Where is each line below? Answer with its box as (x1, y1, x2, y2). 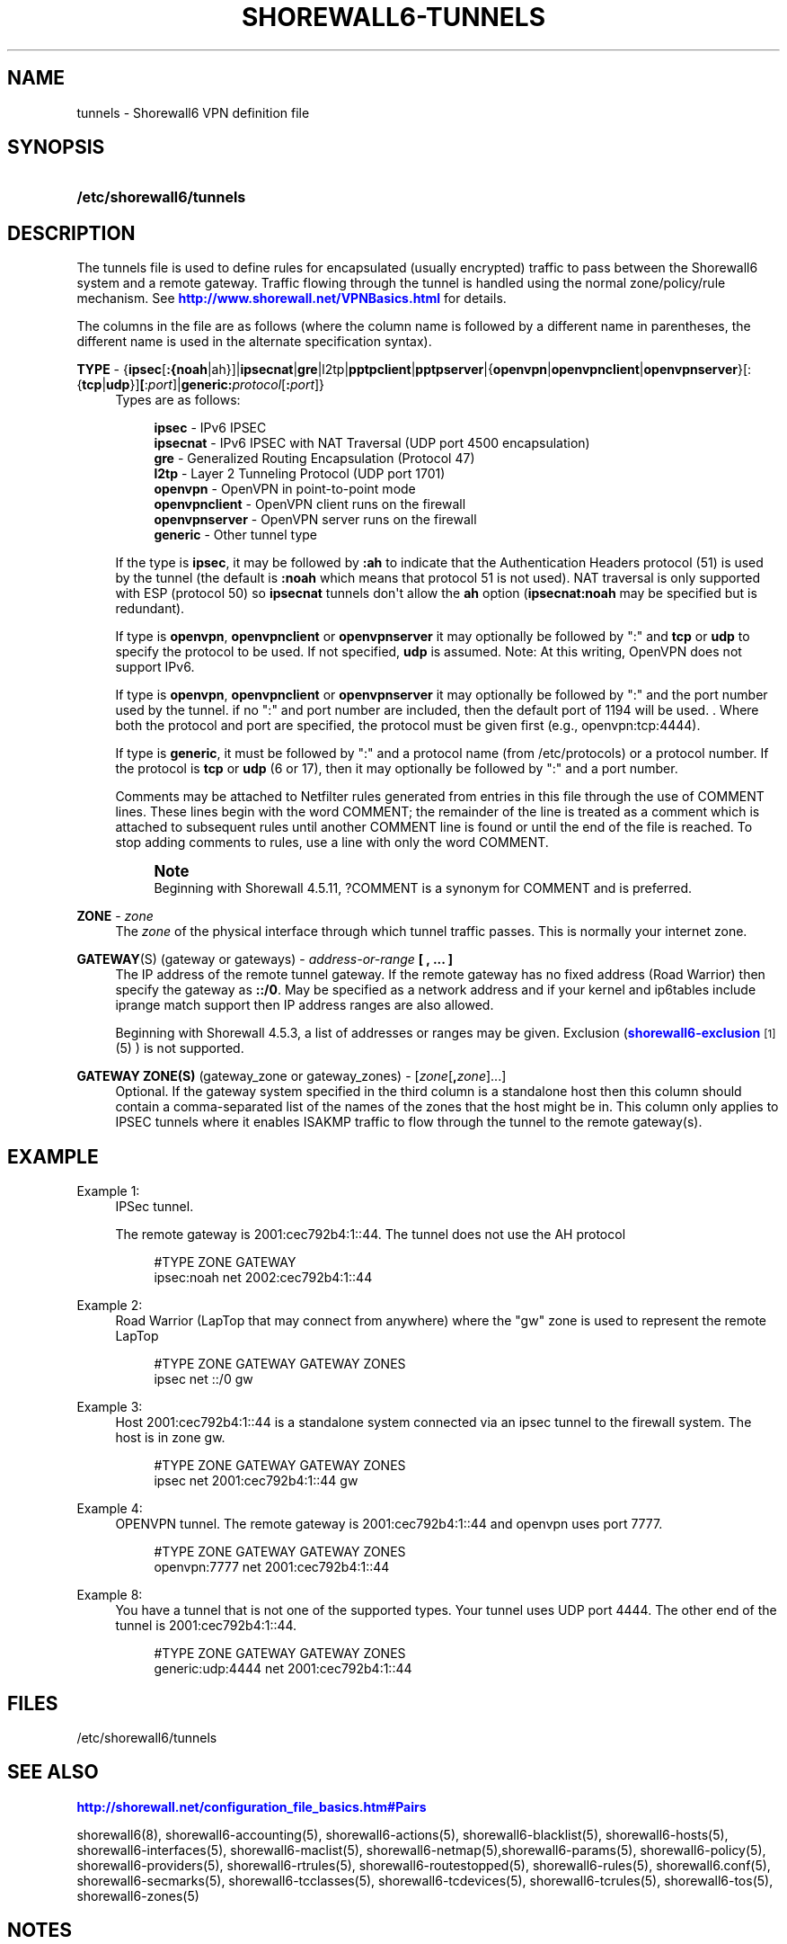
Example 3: (76, 1399, 143, 1415)
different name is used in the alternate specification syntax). (76, 334, 432, 350)
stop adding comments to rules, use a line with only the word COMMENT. (115, 834, 549, 851)
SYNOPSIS (7, 136, 105, 159)
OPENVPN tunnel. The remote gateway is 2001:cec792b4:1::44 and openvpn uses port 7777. (115, 1516, 663, 1532)
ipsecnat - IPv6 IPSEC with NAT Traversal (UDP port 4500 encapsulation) (154, 435, 590, 451)
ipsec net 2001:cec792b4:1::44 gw (154, 1473, 358, 1489)
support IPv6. (115, 659, 195, 675)
